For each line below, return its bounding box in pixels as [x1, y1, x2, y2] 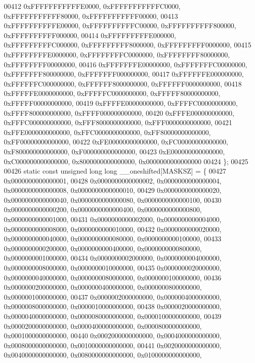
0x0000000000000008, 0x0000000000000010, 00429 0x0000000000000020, [4, 185, 221, 195]
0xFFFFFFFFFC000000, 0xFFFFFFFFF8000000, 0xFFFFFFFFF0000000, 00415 [4, 40, 252, 50]
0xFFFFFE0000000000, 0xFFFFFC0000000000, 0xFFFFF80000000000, [4, 88, 220, 98]
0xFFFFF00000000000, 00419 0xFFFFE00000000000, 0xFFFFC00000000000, [4, 97, 238, 108]
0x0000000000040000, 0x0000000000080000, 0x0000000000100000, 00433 [4, 233, 221, 244]
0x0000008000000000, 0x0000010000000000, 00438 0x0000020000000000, [4, 301, 221, 312]
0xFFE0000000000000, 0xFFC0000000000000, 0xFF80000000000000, [4, 127, 211, 137]
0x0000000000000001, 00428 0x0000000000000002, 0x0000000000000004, [4, 175, 221, 185]
